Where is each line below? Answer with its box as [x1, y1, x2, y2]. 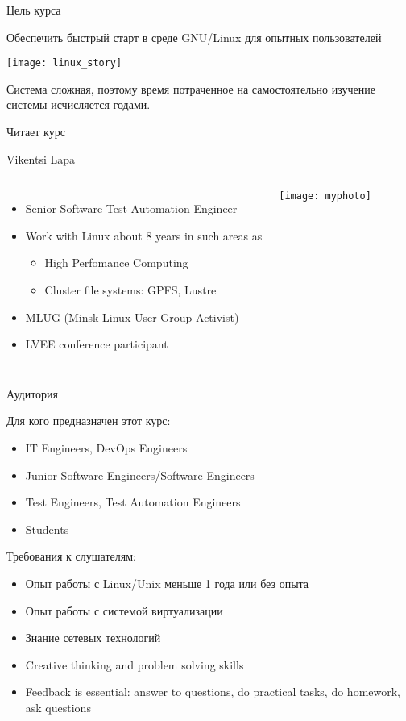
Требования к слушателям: [6, 548, 136, 565]
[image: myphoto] [279, 190, 371, 202]
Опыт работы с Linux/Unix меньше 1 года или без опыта [25, 574, 309, 591]
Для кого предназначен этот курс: [6, 412, 171, 429]
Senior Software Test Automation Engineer [25, 200, 238, 217]
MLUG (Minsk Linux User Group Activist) [25, 308, 239, 325]
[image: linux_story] [6, 57, 122, 69]
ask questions [25, 698, 91, 715]
